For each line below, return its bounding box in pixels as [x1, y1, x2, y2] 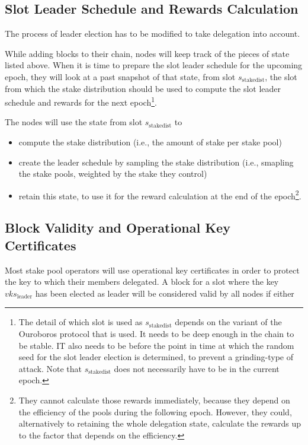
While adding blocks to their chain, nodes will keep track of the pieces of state [5, 47, 290, 59]
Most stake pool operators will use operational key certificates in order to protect [5, 263, 300, 276]
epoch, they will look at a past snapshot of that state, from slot [5, 70, 236, 82]
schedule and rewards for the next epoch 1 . [5, 94, 157, 108]
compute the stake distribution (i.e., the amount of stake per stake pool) [18, 136, 282, 148]
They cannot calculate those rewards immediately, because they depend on [18, 393, 290, 406]
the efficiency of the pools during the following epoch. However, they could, [18, 405, 292, 418]
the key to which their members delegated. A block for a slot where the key [5, 275, 279, 288]
